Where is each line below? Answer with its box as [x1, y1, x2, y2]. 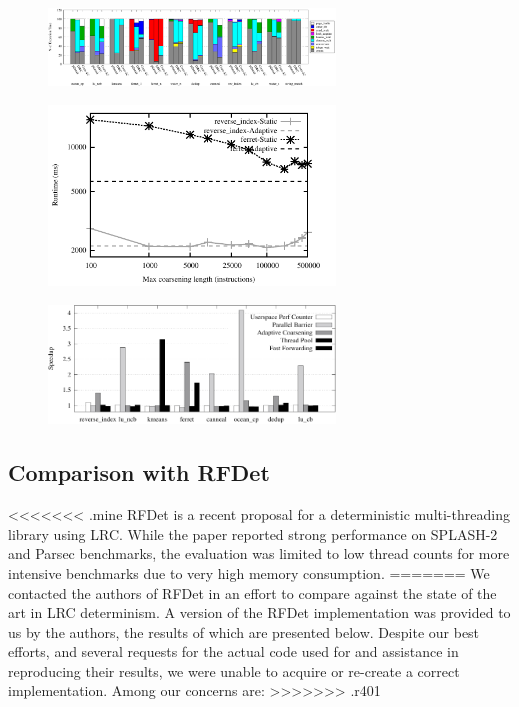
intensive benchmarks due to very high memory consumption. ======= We [8, 562, 490, 583]
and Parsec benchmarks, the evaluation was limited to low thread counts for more [8, 543, 510, 564]
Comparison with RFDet [8, 457, 270, 488]
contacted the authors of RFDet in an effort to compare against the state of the [8, 582, 497, 603]
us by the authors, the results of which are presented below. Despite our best [8, 621, 480, 642]
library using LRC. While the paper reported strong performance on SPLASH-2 [8, 523, 498, 544]
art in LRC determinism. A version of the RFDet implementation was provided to [8, 602, 511, 623]
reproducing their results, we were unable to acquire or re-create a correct [8, 660, 460, 681]
